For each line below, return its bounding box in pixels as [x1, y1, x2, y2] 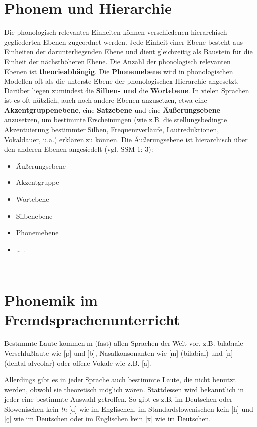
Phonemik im [4, 290, 98, 310]
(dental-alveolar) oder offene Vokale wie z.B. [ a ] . [4, 357, 151, 368]
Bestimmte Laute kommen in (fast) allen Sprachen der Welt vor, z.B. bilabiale [4, 338, 243, 348]
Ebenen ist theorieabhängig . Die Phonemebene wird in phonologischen [4, 66, 233, 76]
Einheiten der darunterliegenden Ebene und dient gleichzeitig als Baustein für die [4, 46, 253, 57]
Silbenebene [16, 210, 53, 221]
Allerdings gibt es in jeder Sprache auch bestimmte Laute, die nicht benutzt [4, 374, 236, 385]
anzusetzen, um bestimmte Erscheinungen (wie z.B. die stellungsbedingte [4, 114, 227, 125]
